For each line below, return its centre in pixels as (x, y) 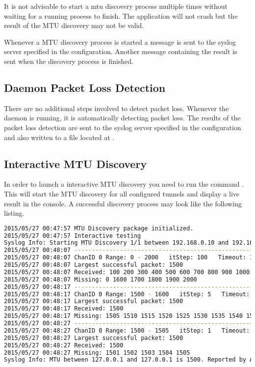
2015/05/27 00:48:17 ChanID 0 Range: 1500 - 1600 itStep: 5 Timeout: (127, 294)
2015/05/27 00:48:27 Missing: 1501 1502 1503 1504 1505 (97, 353)
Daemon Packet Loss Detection (85, 87)
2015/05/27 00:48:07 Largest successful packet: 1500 (94, 265)
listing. (14, 213)
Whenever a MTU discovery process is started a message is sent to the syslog (120, 42)
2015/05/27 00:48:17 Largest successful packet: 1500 (94, 301)
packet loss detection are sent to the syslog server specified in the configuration (123, 127)
